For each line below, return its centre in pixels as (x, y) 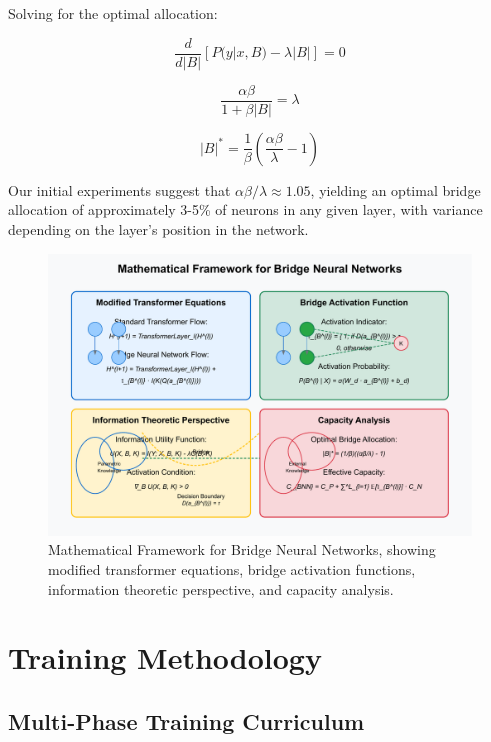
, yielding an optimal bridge (395, 189)
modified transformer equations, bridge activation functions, (232, 569)
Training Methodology (165, 657)
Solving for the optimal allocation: (113, 13)
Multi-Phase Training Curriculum (186, 721)
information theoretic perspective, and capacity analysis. (221, 588)
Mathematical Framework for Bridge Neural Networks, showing (242, 549)
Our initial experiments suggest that (119, 189)
